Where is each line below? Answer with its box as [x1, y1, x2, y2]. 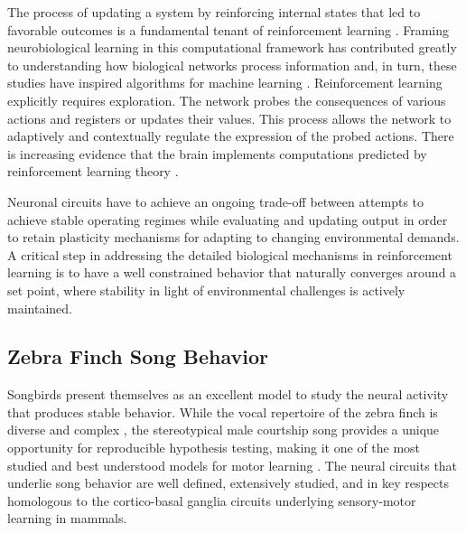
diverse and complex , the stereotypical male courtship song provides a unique [7, 420, 440, 439]
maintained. [7, 298, 72, 317]
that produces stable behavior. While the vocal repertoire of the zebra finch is [7, 402, 438, 421]
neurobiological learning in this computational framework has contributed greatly [7, 38, 457, 57]
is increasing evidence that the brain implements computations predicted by [7, 144, 427, 163]
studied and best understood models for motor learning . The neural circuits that [7, 455, 458, 474]
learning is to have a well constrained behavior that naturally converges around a [7, 263, 457, 282]
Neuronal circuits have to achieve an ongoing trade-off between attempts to [7, 192, 424, 210]
